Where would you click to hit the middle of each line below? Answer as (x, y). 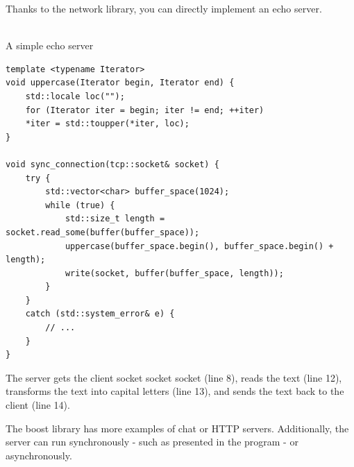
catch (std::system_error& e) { (100, 314)
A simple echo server (50, 45)
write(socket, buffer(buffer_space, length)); (174, 273)
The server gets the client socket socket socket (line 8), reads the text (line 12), (174, 377)
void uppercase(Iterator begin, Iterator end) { (120, 83)
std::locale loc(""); (75, 96)
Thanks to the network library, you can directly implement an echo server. (164, 8)
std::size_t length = (115, 219)
